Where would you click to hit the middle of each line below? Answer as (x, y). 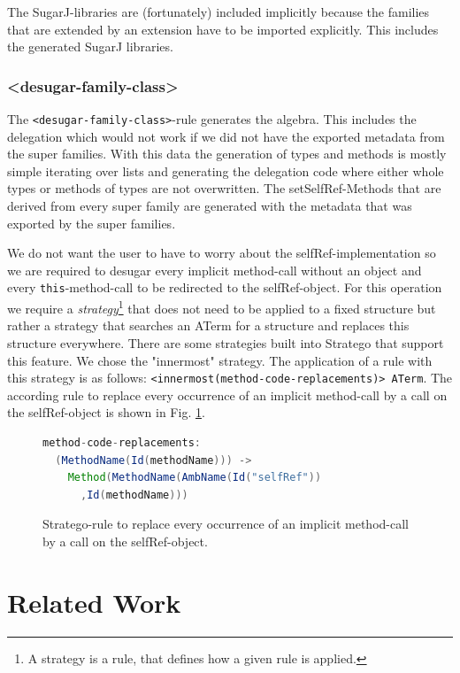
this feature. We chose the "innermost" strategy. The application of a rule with (220, 360)
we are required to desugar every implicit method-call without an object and (215, 270)
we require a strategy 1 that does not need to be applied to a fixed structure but (222, 307)
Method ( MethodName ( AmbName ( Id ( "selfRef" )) (195, 478)
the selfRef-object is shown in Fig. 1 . (106, 412)
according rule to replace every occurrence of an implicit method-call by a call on (227, 395)
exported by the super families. (92, 223)
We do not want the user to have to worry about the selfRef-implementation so (222, 253)
